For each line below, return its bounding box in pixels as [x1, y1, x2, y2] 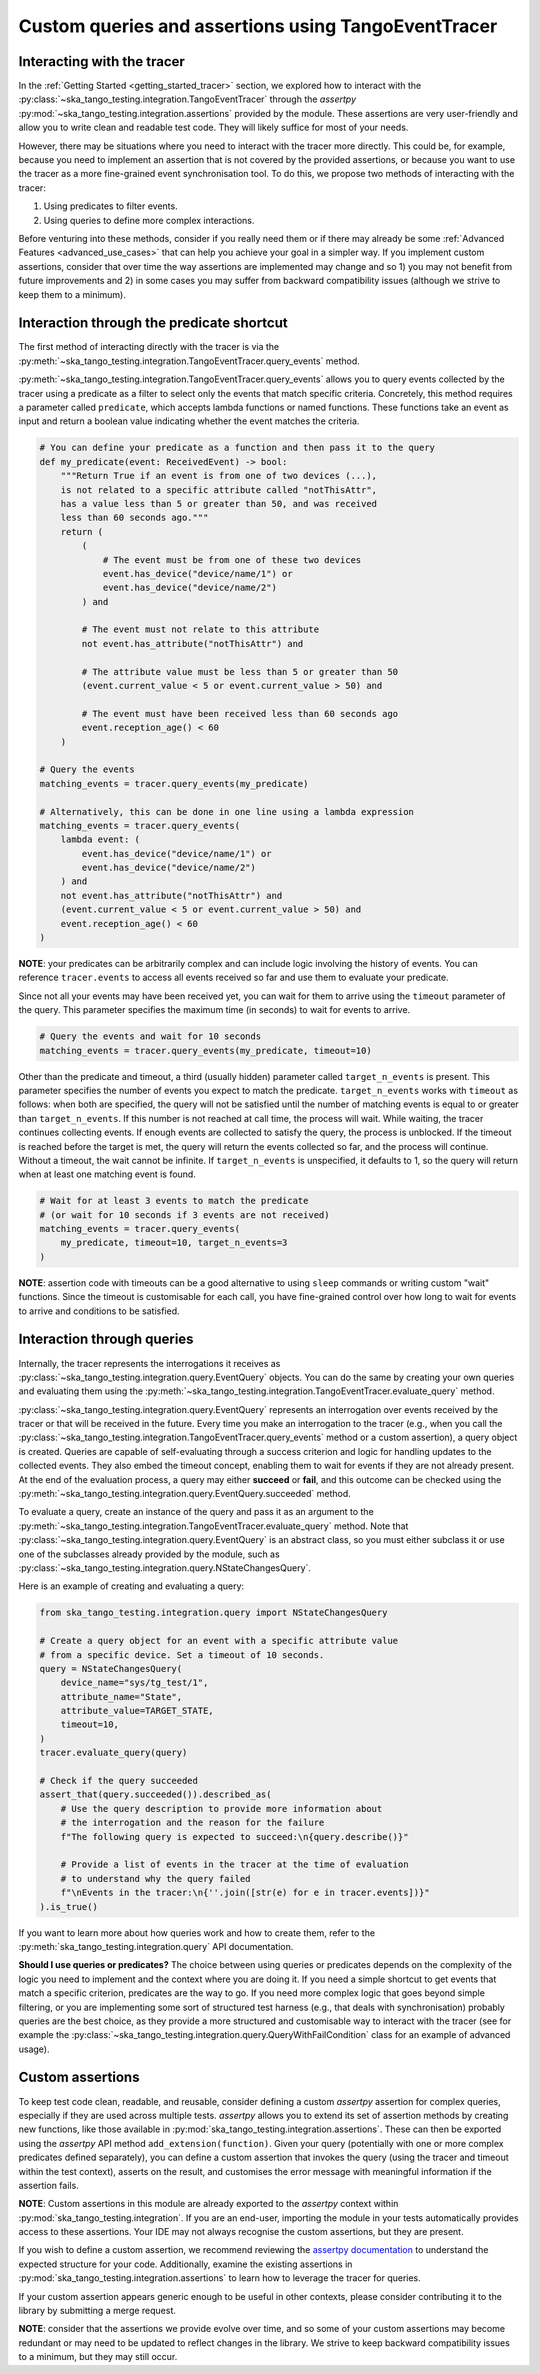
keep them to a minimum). [18, 288, 127, 300]
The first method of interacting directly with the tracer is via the [18, 341, 280, 353]
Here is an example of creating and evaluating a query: [18, 1580, 245, 1592]
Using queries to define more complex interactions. [43, 214, 255, 226]
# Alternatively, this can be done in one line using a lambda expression [39, 806, 415, 817]
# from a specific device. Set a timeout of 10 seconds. [39, 1649, 325, 1660]
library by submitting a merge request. [18, 2305, 177, 2317]
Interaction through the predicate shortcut [18, 315, 289, 332]
